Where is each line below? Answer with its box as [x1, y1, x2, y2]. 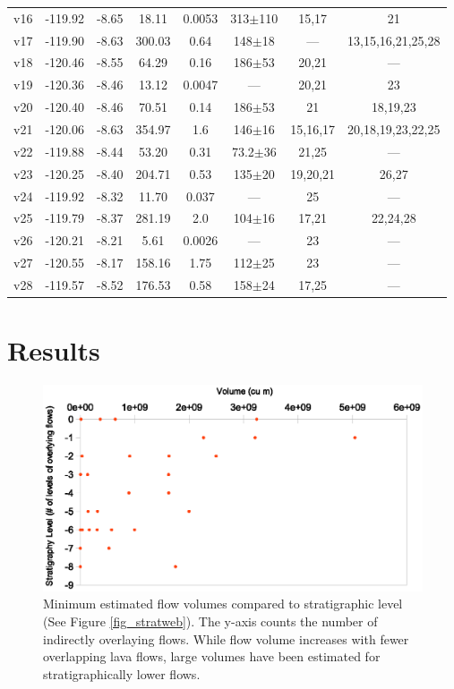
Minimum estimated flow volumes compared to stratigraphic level [43, 594, 403, 613]
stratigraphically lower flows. [43, 664, 201, 683]
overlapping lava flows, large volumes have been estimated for [43, 647, 381, 666]
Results [7, 332, 100, 369]
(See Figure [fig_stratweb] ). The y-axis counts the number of [43, 611, 378, 630]
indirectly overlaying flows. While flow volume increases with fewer [43, 629, 409, 648]
